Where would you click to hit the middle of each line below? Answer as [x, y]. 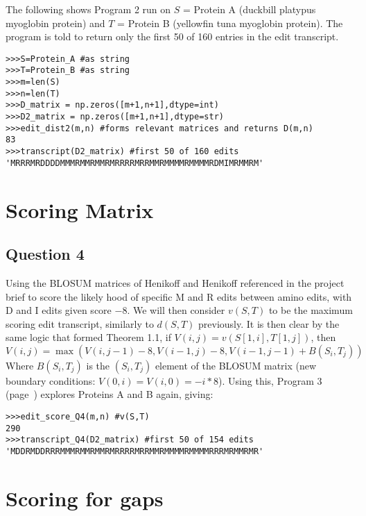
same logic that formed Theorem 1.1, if [88, 337]
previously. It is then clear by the [269, 323]
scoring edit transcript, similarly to [80, 323]
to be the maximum [311, 310]
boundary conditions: [51, 380]
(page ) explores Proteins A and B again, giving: [110, 394]
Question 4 [45, 254]
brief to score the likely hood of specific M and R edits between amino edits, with [179, 296]
